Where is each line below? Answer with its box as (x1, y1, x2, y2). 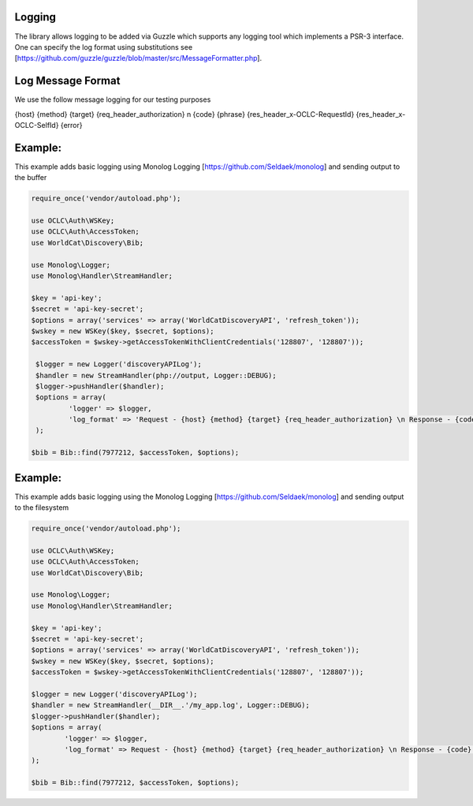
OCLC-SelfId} (14, 120, 59, 129)
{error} (60, 120, 83, 129)
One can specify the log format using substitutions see (14, 42, 193, 51)
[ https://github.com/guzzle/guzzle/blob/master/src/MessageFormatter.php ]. (14, 54, 263, 63)
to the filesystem (14, 503, 69, 512)
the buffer (14, 173, 47, 182)
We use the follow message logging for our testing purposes (14, 95, 211, 104)
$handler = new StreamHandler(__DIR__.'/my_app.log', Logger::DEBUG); (31, 701, 311, 710)
